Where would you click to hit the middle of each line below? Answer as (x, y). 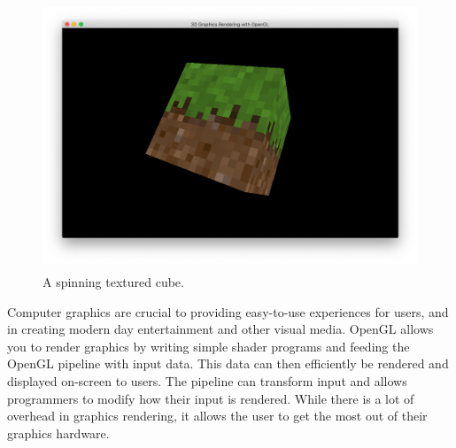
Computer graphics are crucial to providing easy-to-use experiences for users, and (228, 311)
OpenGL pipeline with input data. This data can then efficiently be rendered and (228, 363)
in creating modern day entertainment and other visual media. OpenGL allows (220, 329)
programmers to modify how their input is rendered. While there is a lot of (211, 398)
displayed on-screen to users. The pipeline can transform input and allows (207, 380)
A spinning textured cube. (113, 281)
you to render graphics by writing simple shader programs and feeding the (209, 346)
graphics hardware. (58, 433)
